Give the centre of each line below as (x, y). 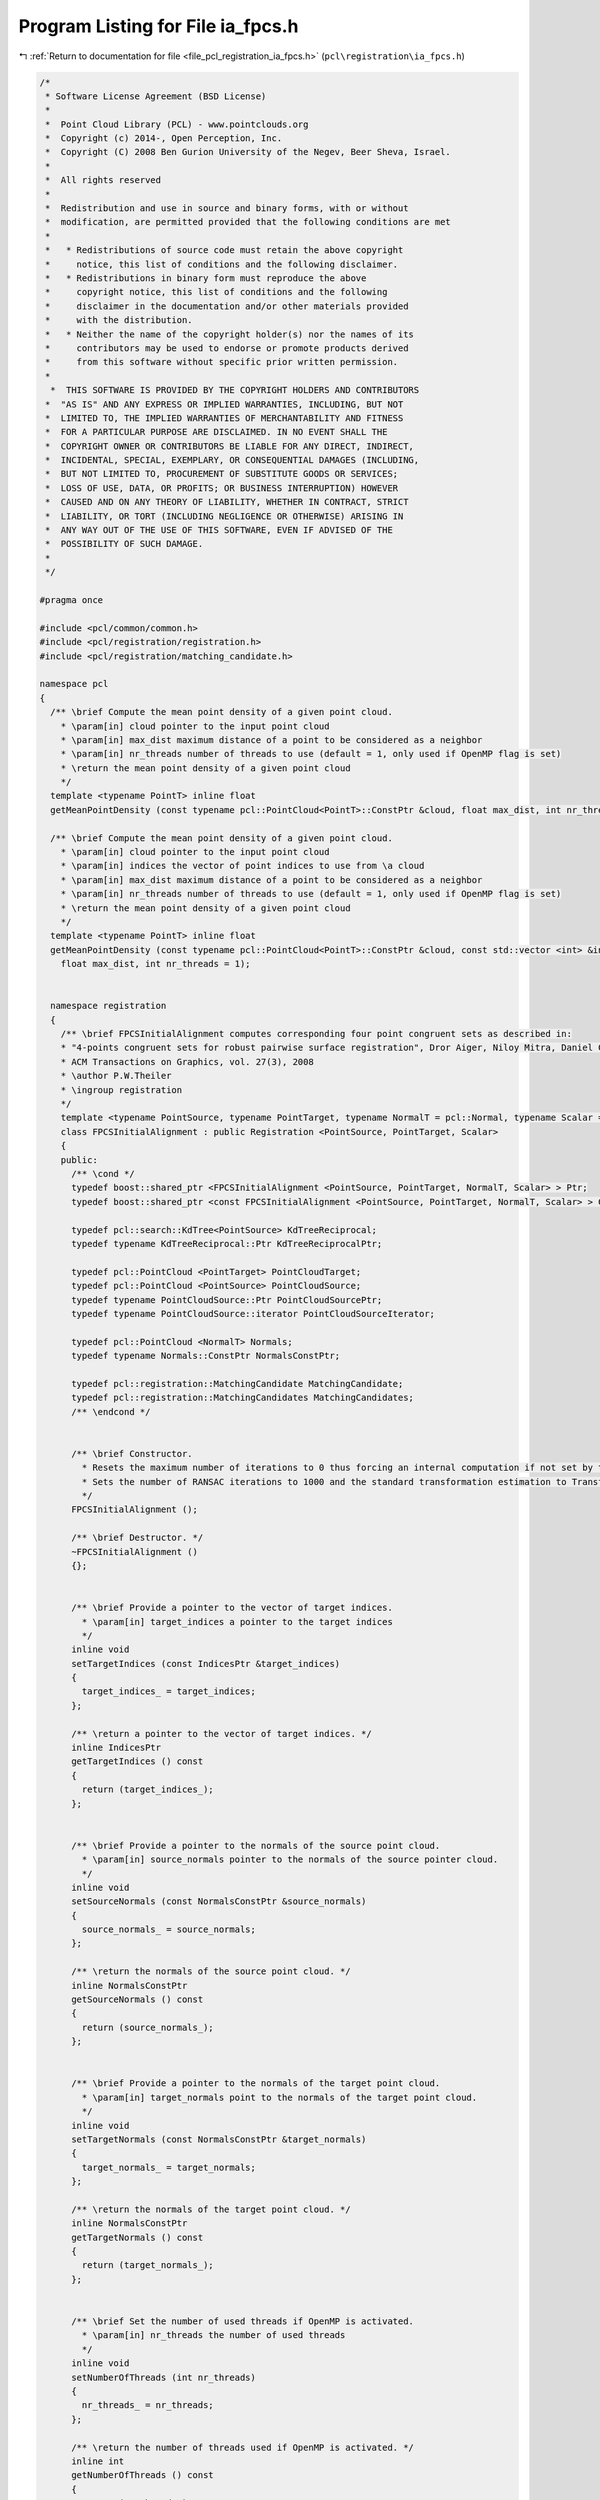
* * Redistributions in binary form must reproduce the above (206, 278)
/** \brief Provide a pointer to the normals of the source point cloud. (256, 1845)
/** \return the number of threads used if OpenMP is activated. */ (243, 2447)
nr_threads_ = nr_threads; (147, 2405)
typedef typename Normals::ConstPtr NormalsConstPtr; (206, 1356)
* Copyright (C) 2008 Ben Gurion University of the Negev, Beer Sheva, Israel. (248, 152)
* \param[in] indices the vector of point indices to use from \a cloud (242, 866)
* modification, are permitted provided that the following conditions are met (248, 222)
